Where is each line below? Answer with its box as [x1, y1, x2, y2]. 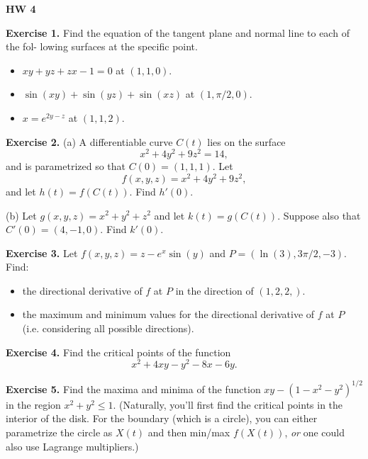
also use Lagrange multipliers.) [6, 438, 139, 453]
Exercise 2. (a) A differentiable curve [6, 134, 173, 149]
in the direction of [175, 283, 254, 297]
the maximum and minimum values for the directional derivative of [22, 307, 315, 322]
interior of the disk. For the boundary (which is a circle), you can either [6, 411, 318, 426]
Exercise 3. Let [6, 245, 78, 260]
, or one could [284, 425, 345, 440]
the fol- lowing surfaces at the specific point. [6, 39, 198, 54]
